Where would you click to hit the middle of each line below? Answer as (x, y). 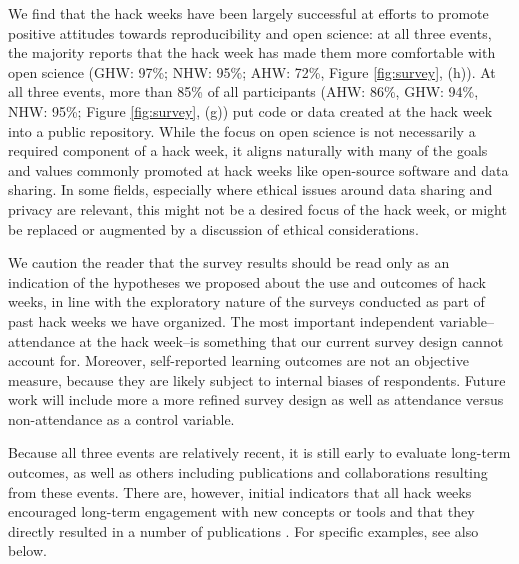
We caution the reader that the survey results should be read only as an (229, 262)
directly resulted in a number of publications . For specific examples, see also (243, 530)
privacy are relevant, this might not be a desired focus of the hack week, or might (257, 208)
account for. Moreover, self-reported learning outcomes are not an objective (238, 360)
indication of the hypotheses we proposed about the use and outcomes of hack (247, 281)
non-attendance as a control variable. (121, 418)
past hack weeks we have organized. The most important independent (221, 320)
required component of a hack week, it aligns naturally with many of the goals (248, 150)
